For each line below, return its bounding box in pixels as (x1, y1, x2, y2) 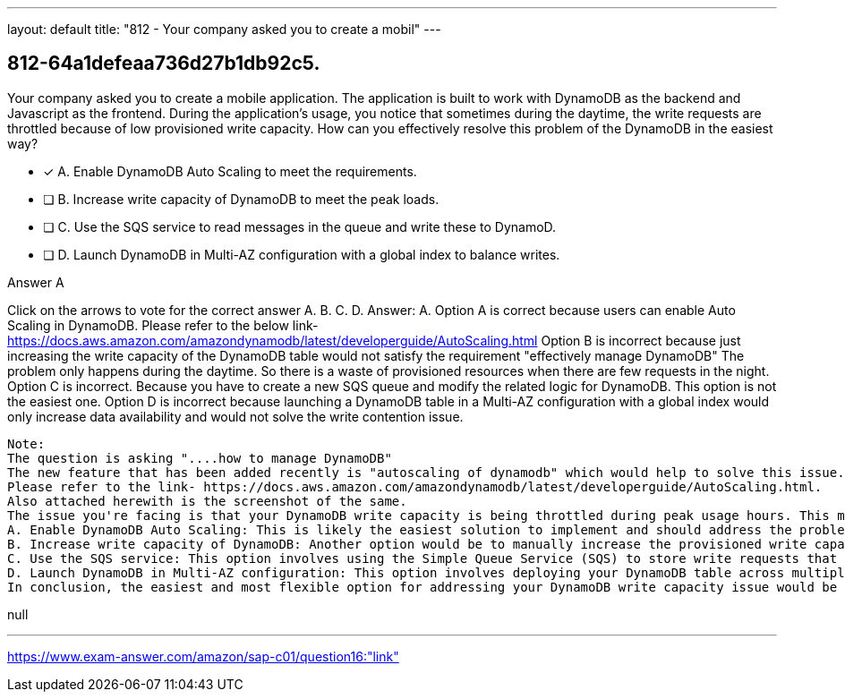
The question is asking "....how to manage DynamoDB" (7, 450, 392, 465)
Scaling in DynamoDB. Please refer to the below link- (7, 317, 319, 333)
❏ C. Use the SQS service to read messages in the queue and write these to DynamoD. (43, 218, 557, 234)
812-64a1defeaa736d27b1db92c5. (7, 52, 320, 75)
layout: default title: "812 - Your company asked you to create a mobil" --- (7, 21, 441, 37)
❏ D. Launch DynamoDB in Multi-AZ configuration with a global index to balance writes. (43, 246, 560, 262)
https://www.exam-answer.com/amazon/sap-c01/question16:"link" (7, 648, 399, 664)
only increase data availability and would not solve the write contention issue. (7, 408, 464, 424)
